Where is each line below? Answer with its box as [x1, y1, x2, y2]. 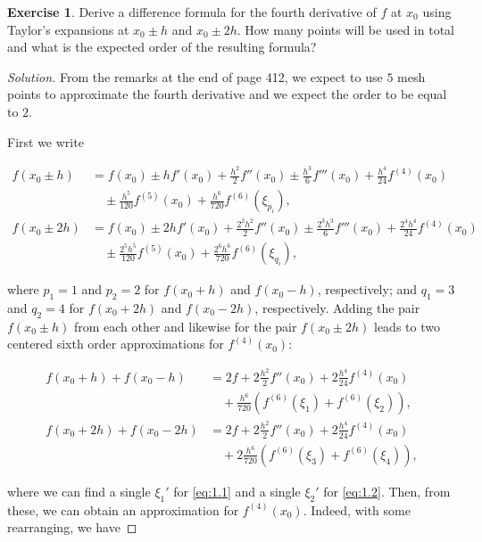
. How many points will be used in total [237, 20, 454, 38]
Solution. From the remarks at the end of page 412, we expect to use [7, 67, 383, 86]
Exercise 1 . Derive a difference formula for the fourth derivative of [7, 3, 377, 21]
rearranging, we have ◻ [7, 518, 137, 537]
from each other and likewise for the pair [73, 316, 297, 335]
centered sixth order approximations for [7, 334, 224, 353]
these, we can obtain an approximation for [7, 500, 239, 519]
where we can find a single [7, 481, 151, 500]
